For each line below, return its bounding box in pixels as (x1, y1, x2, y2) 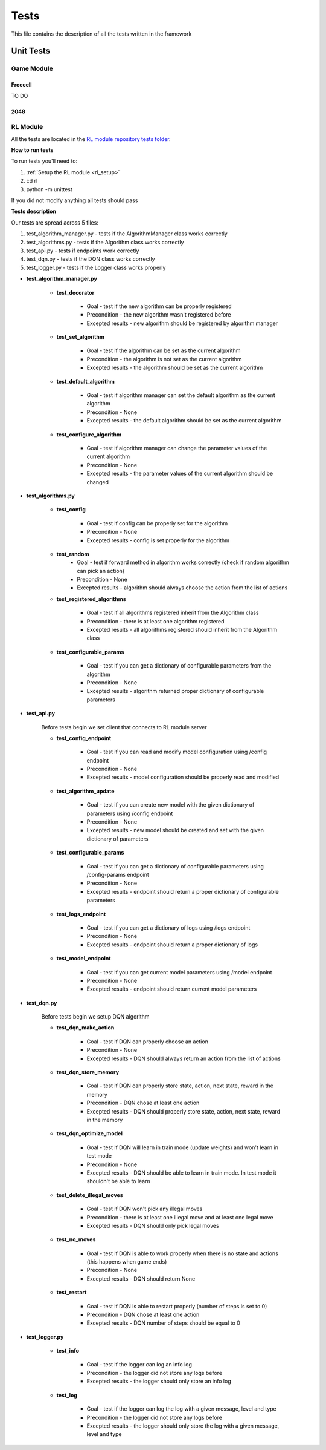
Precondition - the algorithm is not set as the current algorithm (86, 355, 242, 362)
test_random (56, 550, 89, 557)
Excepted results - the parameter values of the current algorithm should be (86, 470, 273, 477)
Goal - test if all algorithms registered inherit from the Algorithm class (86, 609, 259, 617)
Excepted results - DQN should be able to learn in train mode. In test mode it (86, 1169, 277, 1176)
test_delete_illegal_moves (56, 1191, 123, 1198)
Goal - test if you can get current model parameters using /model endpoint (86, 968, 272, 976)
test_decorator (56, 289, 95, 296)
